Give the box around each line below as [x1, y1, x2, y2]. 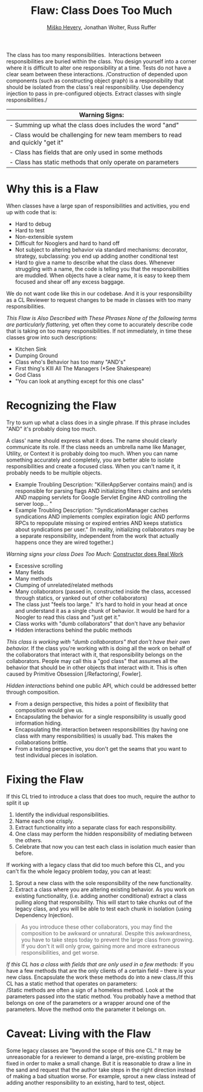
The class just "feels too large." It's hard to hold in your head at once [14, 600, 187, 608]
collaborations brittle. [14, 739, 68, 746]
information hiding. [14, 719, 62, 727]
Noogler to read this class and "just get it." [14, 613, 121, 621]
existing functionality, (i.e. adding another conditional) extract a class [14, 892, 187, 899]
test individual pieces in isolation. [14, 751, 98, 759]
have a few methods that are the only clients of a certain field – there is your [6, 967, 196, 974]
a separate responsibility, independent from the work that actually [14, 532, 179, 539]
